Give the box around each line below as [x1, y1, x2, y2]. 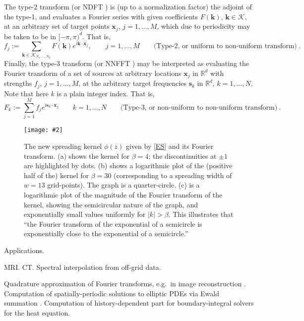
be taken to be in [4, 31, 56, 41]
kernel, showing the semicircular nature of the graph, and [24, 199, 198, 209]
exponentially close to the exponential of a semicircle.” [24, 228, 188, 239]
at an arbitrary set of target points [4, 21, 110, 31]
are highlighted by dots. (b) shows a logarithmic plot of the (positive [24, 160, 233, 171]
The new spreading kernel [24, 140, 102, 151]
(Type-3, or [121, 104, 155, 111]
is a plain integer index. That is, [57, 88, 155, 98]
